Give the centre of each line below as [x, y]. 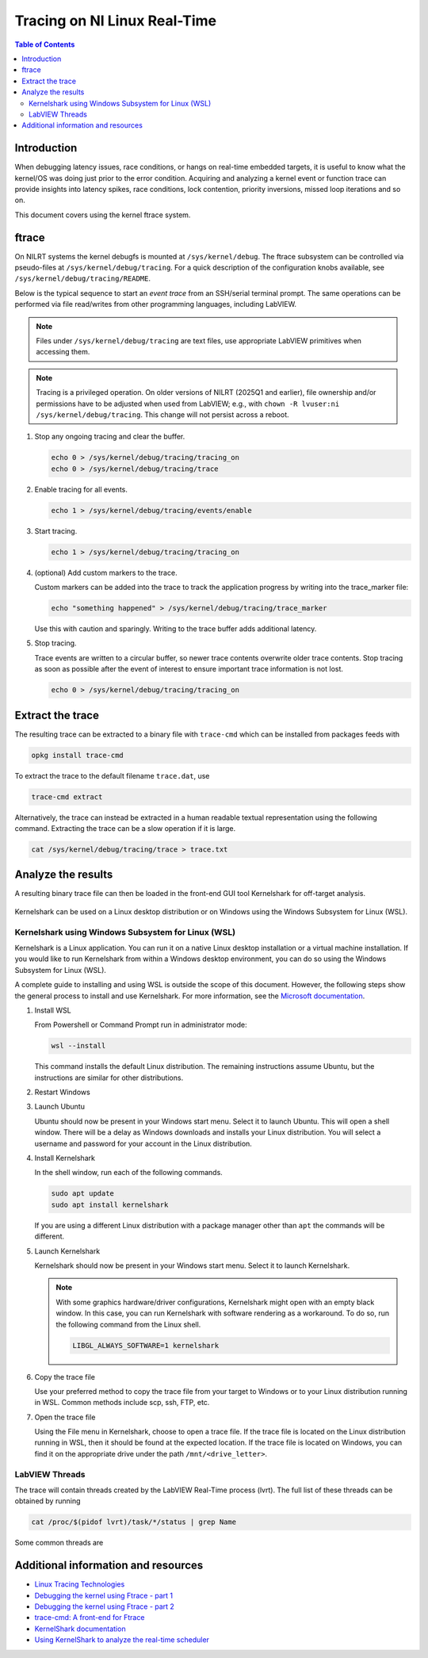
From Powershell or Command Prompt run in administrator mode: [141, 1025]
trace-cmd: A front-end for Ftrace [90, 1618]
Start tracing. [56, 530]
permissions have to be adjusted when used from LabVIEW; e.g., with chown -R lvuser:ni [188, 404]
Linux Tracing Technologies [80, 1584]
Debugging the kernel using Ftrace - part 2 [104, 1606]
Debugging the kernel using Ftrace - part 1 [104, 1595]
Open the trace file [65, 1417]
